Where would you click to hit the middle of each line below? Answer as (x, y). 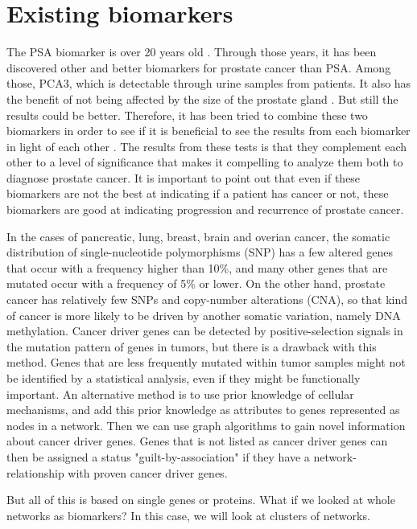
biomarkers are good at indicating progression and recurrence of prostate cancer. (205, 209)
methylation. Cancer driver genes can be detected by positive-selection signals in (205, 331)
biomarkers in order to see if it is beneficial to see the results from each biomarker (208, 131)
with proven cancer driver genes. (148, 472)
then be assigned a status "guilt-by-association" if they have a (158, 456)
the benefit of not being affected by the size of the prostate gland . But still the (202, 98)
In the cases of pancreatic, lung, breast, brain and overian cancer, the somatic (198, 236)
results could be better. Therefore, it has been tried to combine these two (187, 115)
